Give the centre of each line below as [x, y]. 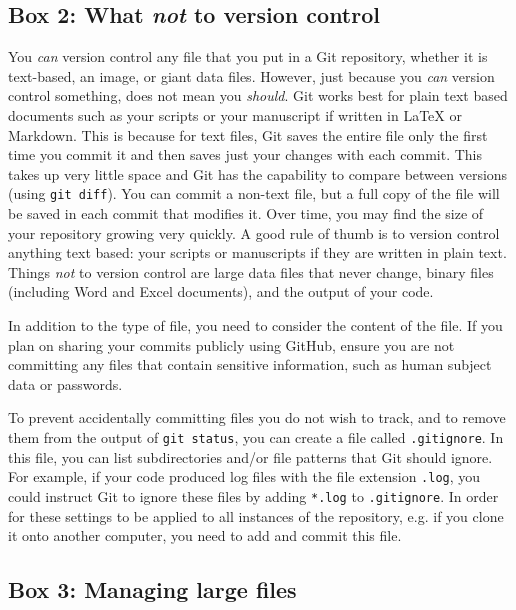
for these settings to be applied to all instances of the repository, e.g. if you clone [256, 515]
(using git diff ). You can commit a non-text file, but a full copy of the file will [254, 193]
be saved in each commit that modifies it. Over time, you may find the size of [246, 213]
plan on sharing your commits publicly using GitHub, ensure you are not [231, 344]
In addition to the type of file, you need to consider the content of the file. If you [255, 324]
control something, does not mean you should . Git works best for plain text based [258, 95]
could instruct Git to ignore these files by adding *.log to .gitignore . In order [253, 495]
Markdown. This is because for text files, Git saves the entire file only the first [248, 134]
